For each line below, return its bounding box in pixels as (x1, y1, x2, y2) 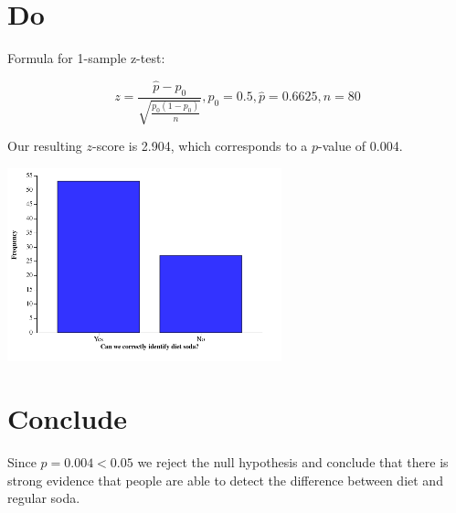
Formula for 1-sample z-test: (7, 48, 165, 68)
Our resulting (7, 136, 82, 155)
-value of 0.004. (318, 136, 403, 155)
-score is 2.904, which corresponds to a (92, 136, 308, 155)
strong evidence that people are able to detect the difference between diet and (7, 470, 443, 489)
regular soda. (7, 488, 80, 508)
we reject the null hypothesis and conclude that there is (137, 453, 449, 472)
